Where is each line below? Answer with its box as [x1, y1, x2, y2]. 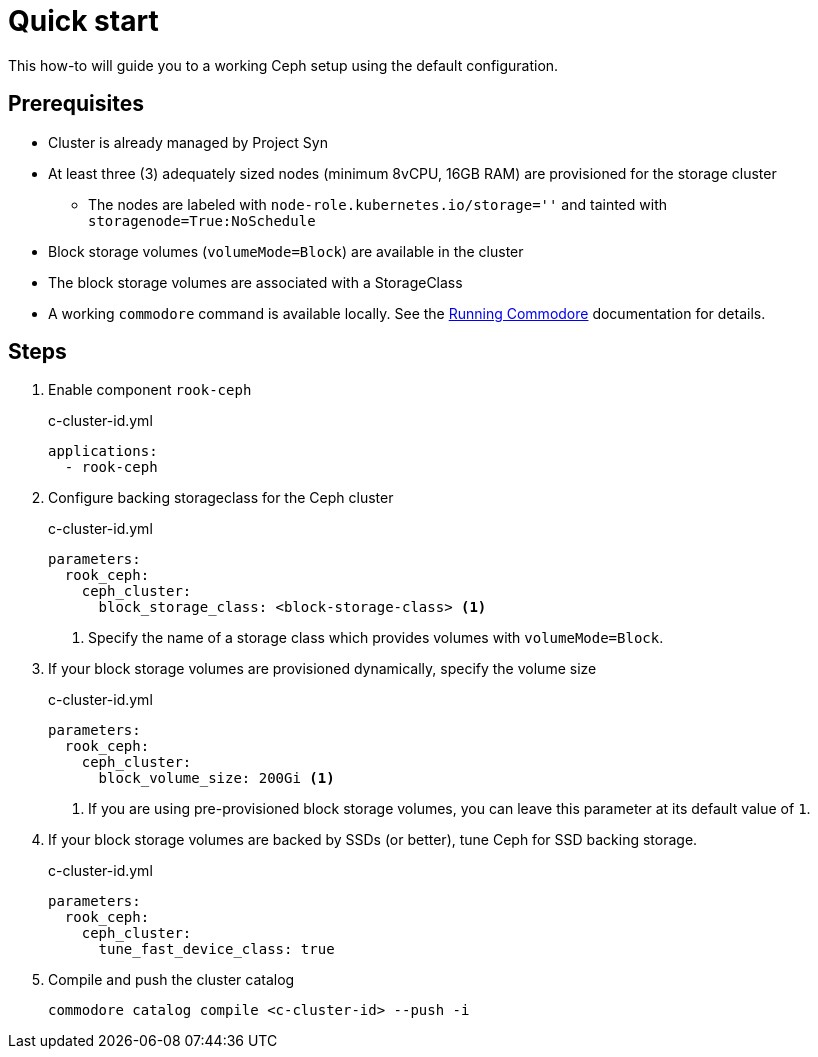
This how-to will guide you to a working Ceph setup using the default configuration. [8, 56, 559, 74]
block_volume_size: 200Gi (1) [98, 770, 335, 787]
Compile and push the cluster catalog [48, 971, 295, 989]
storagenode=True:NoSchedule [88, 212, 316, 229]
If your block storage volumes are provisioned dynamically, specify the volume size [48, 660, 597, 678]
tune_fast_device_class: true [98, 941, 335, 958]
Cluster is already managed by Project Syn [48, 133, 328, 151]
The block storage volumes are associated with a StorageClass [48, 273, 463, 291]
